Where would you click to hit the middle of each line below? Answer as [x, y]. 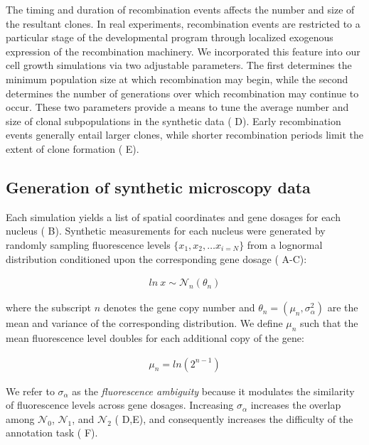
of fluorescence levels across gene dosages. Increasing [120, 405]
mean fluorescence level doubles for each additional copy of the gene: [155, 337]
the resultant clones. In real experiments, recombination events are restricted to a [183, 23]
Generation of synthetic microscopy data [158, 187]
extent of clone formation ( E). [73, 148]
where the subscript [49, 307]
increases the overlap [296, 405]
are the [343, 307]
